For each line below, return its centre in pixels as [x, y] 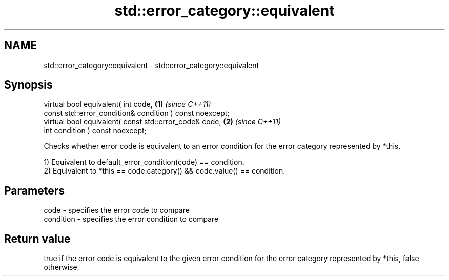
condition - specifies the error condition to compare [131, 219]
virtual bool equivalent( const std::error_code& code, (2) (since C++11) [162, 122]
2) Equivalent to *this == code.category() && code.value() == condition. [165, 171]
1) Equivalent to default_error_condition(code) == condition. [144, 162]
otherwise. [62, 267]
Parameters [34, 190]
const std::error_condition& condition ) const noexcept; [137, 113]
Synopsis [28, 85]
